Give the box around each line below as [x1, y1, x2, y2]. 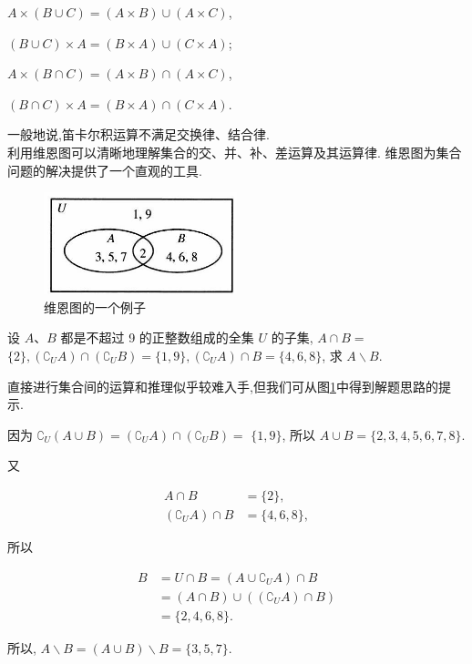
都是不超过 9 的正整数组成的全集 [60, 328, 254, 347]
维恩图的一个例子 [44, 297, 146, 316]
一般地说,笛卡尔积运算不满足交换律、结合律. [7, 125, 270, 144]
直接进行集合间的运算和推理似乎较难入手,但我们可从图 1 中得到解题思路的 [7, 376, 438, 395]
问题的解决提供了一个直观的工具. [7, 160, 202, 179]
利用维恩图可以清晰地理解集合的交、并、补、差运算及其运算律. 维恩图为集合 [7, 142, 462, 161]
